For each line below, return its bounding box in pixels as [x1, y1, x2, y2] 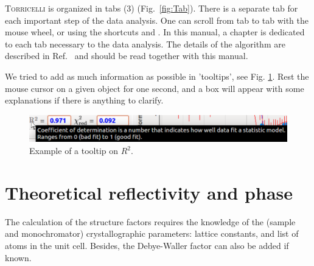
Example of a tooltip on [29, 144, 119, 157]
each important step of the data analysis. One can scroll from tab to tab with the [5, 13, 309, 26]
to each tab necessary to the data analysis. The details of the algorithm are [5, 37, 285, 50]
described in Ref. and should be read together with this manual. [5, 49, 248, 62]
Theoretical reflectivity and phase [5, 180, 293, 205]
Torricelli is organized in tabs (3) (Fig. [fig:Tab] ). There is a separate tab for [5, 2, 298, 14]
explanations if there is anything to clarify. [5, 94, 164, 107]
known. [5, 251, 32, 264]
